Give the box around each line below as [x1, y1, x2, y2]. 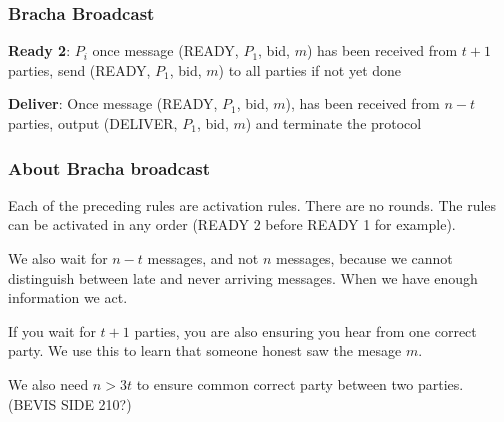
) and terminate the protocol [245, 113, 422, 133]
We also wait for [8, 248, 108, 268]
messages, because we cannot [275, 248, 453, 268]
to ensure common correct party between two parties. [136, 373, 464, 394]
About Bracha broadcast [8, 155, 211, 180]
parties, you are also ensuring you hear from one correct [134, 320, 477, 341]
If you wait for [8, 320, 96, 341]
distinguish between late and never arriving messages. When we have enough [8, 267, 478, 288]
